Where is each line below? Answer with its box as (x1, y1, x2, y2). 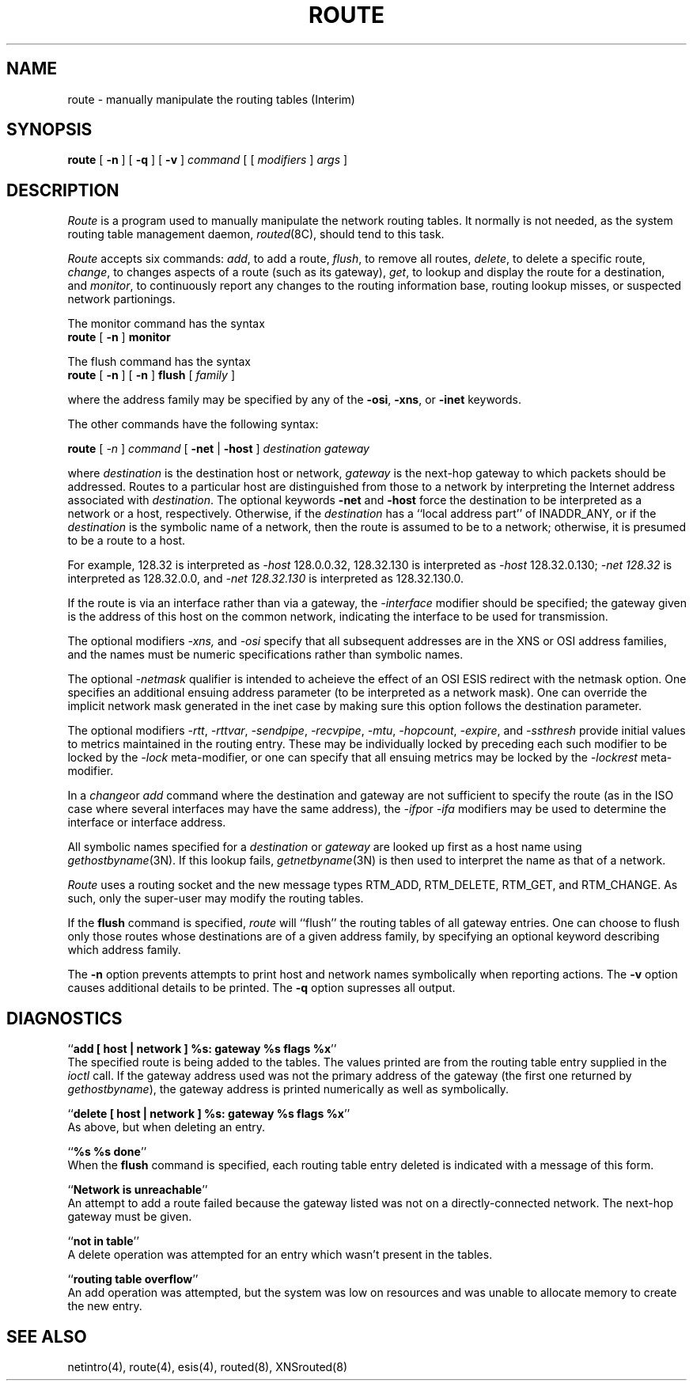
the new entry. (67, 1299, 142, 1313)
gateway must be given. (67, 1210, 192, 1224)
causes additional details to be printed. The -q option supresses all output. (67, 981, 456, 995)
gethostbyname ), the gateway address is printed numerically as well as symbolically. (67, 1082, 509, 1096)
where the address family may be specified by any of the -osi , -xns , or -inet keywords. (67, 393, 522, 407)
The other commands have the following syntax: (67, 417, 319, 431)
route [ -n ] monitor (67, 330, 171, 344)
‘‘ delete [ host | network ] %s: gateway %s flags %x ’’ (67, 1107, 350, 1121)
